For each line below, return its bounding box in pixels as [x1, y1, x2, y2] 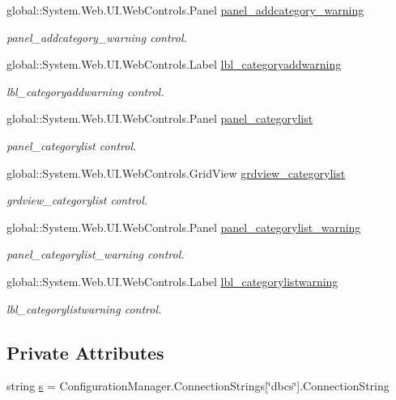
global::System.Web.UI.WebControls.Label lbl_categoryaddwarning [6, 56, 342, 73]
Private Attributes [6, 339, 164, 364]
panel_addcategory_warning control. [6, 28, 187, 45]
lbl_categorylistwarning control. [6, 300, 162, 317]
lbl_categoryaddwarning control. [6, 82, 164, 99]
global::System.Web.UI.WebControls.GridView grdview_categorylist [6, 164, 346, 181]
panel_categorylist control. [6, 137, 137, 154]
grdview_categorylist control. [6, 192, 148, 208]
